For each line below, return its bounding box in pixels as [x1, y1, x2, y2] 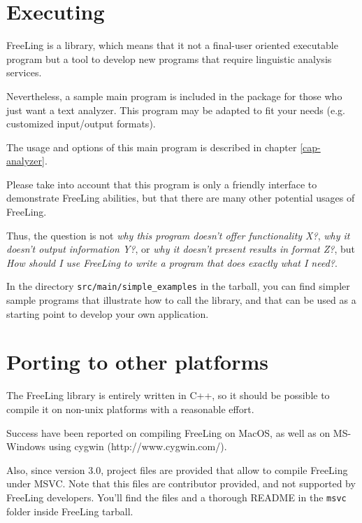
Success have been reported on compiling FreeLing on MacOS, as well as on [6, 425, 331, 440]
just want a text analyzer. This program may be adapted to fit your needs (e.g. [6, 102, 345, 117]
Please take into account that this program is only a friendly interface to [6, 176, 317, 191]
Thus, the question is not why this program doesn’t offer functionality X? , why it [6, 228, 350, 242]
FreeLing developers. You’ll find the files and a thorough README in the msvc [6, 489, 347, 504]
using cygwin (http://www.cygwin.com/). [48, 439, 227, 454]
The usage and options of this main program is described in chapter [6, 139, 297, 154]
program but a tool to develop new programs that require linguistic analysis [6, 51, 332, 66]
